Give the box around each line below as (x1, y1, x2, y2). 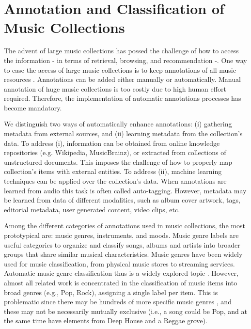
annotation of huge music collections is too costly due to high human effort (4, 83, 226, 94)
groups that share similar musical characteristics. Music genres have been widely (4, 249, 243, 259)
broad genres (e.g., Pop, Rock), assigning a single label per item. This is (4, 287, 218, 297)
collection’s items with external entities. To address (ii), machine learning (4, 166, 222, 176)
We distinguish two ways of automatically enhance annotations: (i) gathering (4, 119, 232, 129)
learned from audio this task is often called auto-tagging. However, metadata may (4, 185, 247, 195)
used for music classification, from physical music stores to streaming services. (4, 258, 235, 268)
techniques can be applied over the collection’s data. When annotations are (4, 176, 227, 186)
